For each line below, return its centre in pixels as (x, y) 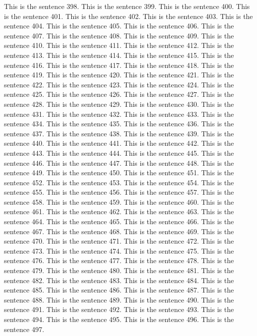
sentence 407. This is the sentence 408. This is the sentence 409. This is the (119, 35)
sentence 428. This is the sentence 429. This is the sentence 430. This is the (119, 104)
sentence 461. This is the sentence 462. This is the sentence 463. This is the (119, 211)
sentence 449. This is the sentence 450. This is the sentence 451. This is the (119, 172)
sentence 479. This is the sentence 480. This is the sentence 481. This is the (119, 270)
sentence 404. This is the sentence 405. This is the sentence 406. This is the (119, 26)
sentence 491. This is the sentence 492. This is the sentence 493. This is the (119, 309)
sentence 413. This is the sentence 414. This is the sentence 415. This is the (119, 55)
